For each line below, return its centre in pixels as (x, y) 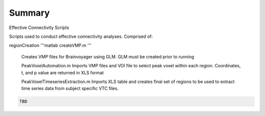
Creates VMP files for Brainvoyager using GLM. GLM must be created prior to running (108, 57)
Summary (29, 13)
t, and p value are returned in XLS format (63, 72)
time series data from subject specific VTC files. (70, 88)
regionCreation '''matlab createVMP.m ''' (50, 45)
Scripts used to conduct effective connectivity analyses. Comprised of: (81, 36)
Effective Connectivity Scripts (39, 28)
